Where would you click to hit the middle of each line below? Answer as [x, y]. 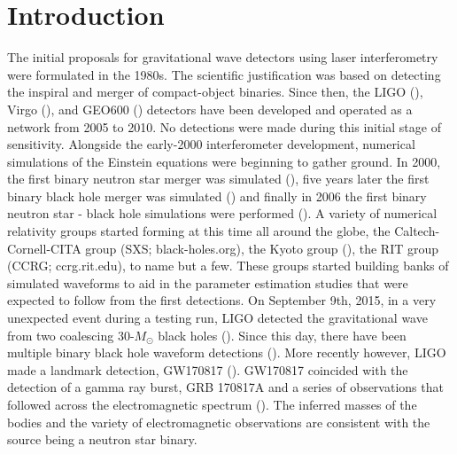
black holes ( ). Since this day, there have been [282, 335]
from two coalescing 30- [71, 335]
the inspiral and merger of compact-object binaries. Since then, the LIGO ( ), [215, 92]
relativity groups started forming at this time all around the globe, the [199, 231]
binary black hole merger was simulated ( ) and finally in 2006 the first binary [217, 196]
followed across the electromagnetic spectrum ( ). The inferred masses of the [212, 404]
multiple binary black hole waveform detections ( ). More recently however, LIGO [227, 352]
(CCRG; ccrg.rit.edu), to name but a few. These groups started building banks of [228, 266]
